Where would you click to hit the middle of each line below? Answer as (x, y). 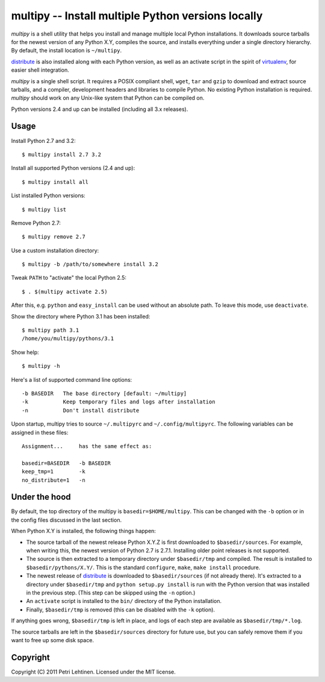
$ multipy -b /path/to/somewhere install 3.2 (90, 264)
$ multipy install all (55, 182)
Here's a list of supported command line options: (72, 379)
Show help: (25, 352)
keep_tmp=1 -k (54, 472)
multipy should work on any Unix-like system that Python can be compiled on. (108, 98)
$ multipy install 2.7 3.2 (62, 154)
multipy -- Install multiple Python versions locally (137, 16)
